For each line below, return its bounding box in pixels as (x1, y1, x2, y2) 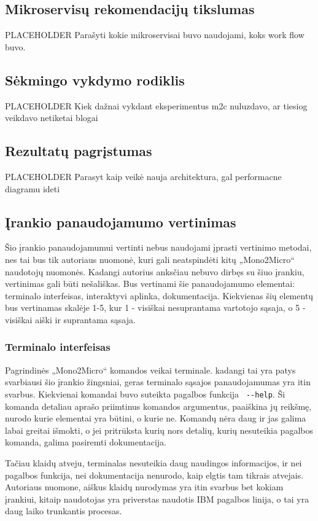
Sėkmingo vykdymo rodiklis (5, 70, 185, 89)
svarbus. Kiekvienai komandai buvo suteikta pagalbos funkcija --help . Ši (5, 387, 285, 400)
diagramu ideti (5, 182, 60, 195)
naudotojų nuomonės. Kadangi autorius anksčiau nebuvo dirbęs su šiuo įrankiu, (5, 265, 304, 278)
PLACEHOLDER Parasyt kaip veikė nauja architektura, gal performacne (5, 170, 282, 182)
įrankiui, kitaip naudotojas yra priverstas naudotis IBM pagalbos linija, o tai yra (5, 492, 309, 505)
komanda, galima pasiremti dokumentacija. (5, 436, 167, 449)
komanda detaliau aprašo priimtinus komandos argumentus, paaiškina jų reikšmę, (5, 399, 312, 412)
